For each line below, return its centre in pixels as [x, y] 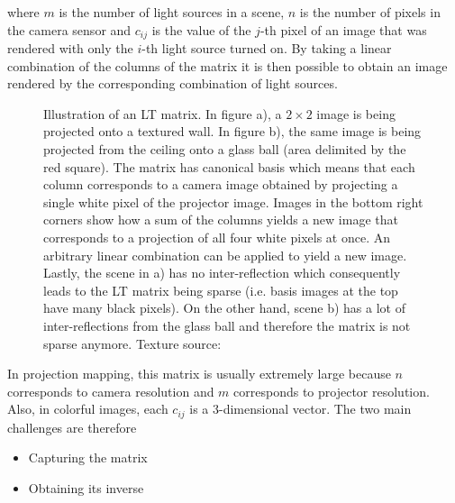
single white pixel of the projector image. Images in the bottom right [233, 201]
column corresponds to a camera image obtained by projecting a [221, 184]
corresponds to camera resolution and [111, 391]
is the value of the [201, 29]
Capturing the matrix [88, 457]
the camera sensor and [69, 29]
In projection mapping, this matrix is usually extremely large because [199, 374]
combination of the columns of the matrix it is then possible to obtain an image [227, 65]
